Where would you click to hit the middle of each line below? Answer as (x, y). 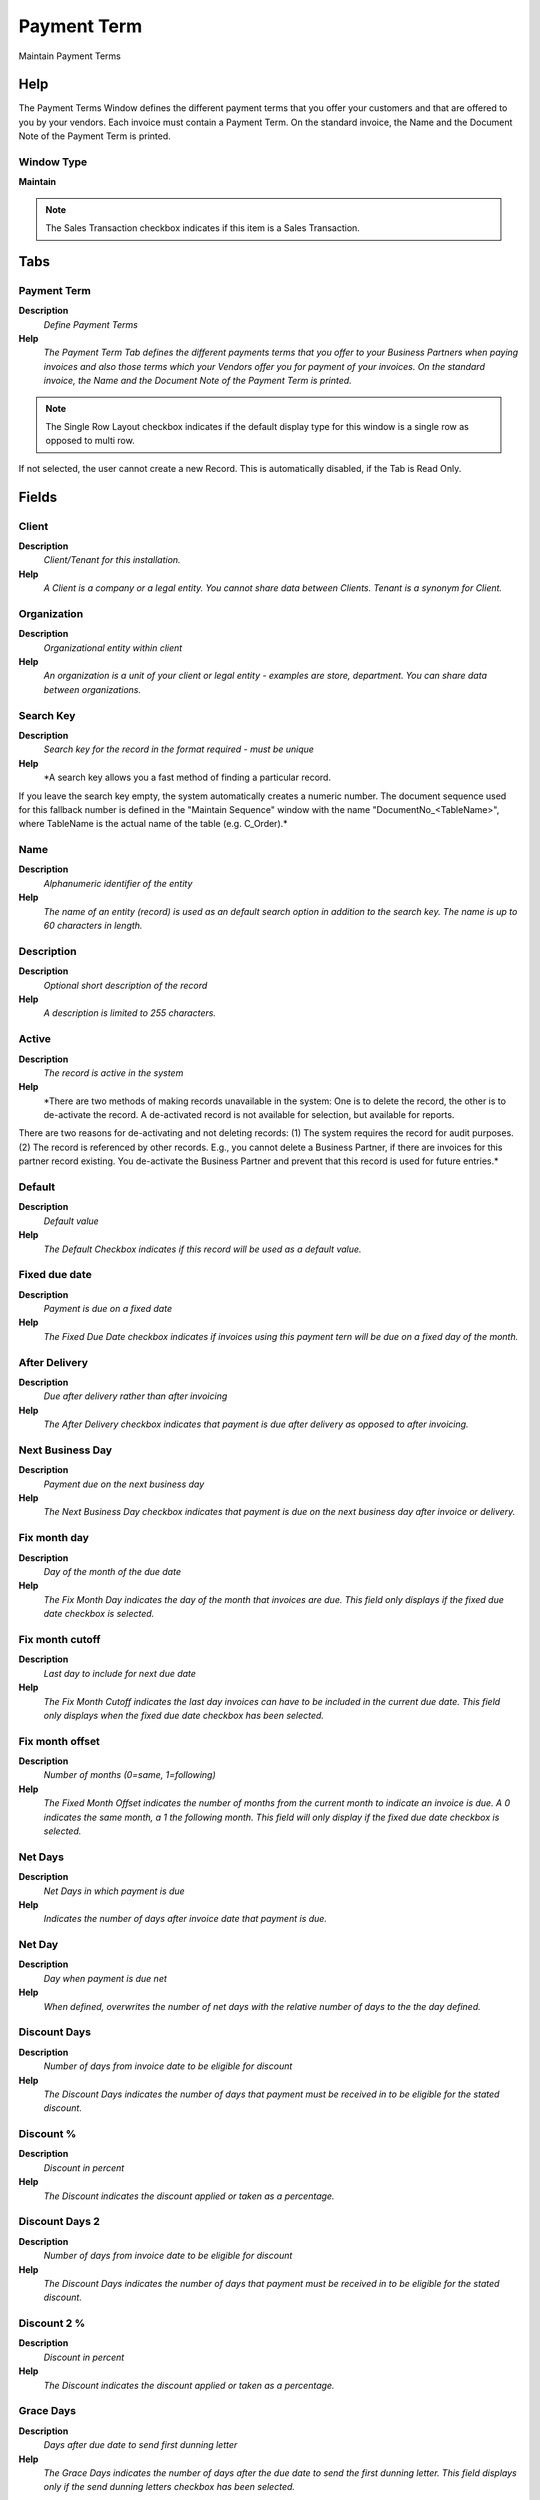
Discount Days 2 (59, 2222)
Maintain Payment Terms (70, 56)
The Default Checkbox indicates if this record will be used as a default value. (202, 1249)
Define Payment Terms (91, 324)
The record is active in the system (113, 1072)
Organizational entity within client (113, 647)
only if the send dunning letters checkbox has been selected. (169, 2487)
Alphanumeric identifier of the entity (118, 883)
